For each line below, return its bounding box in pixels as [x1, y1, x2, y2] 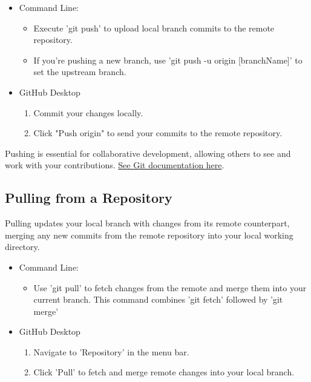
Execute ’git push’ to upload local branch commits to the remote [33, 21, 275, 34]
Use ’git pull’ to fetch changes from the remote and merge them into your [33, 281, 307, 294]
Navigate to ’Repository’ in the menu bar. [33, 345, 189, 358]
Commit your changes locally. [33, 106, 143, 119]
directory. [5, 240, 40, 253]
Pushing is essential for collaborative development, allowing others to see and [5, 147, 291, 159]
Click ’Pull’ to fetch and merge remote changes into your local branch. [33, 366, 295, 378]
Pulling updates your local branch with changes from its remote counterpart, [5, 217, 290, 229]
